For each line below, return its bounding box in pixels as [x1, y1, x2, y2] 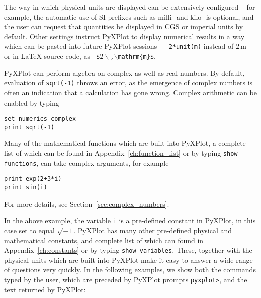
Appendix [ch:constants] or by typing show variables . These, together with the [4, 245, 252, 255]
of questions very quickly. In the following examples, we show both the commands [4, 264, 256, 275]
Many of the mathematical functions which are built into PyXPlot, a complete [4, 138, 246, 148]
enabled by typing [4, 97, 59, 108]
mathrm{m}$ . [118, 51, 156, 61]
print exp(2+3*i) [4, 175, 62, 183]
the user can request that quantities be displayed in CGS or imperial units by [4, 21, 243, 32]
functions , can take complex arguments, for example [4, 157, 169, 168]
